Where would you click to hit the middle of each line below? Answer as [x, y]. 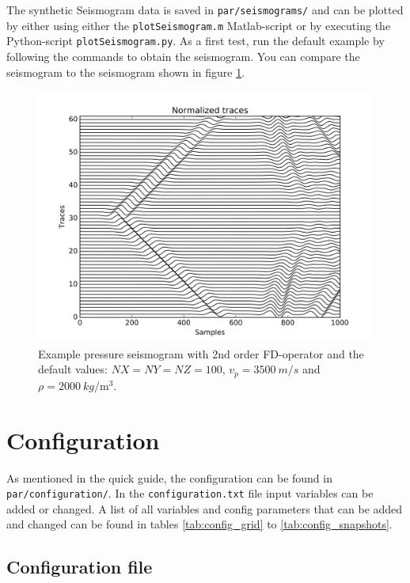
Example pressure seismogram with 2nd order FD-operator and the [201, 353]
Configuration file [80, 567]
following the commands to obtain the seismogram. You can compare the [183, 56]
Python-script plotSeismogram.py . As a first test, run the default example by [196, 41]
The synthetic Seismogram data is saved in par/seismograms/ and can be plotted [205, 9]
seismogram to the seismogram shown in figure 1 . [126, 72]
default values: [73, 369]
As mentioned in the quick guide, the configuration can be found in [169, 477]
